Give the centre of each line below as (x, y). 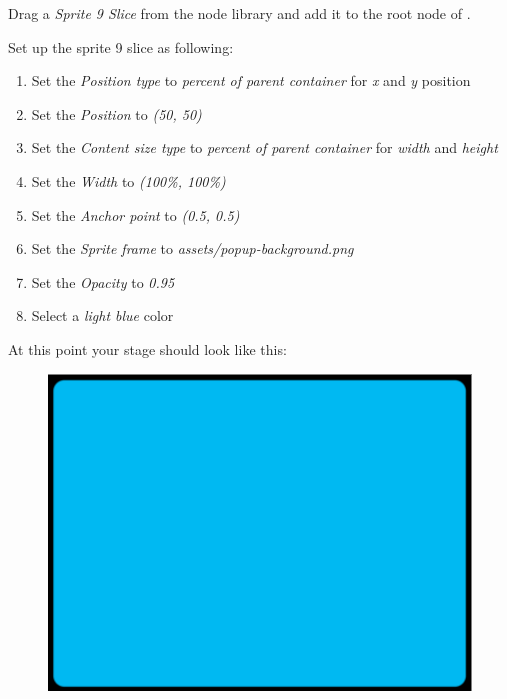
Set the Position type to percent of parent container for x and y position (251, 80)
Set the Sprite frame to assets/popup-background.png (192, 248)
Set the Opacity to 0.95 (103, 281)
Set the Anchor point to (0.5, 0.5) (135, 214)
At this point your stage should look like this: (147, 348)
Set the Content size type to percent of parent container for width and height (264, 147)
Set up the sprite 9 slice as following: (121, 46)
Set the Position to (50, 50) (116, 113)
